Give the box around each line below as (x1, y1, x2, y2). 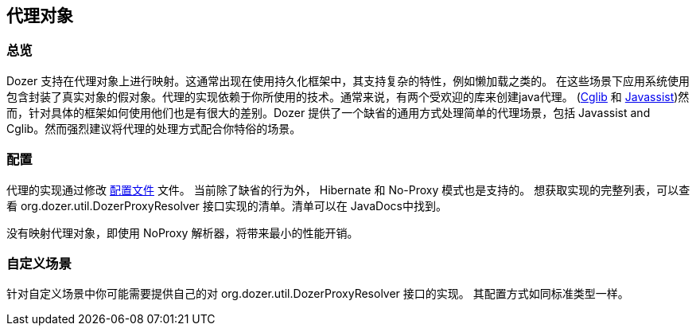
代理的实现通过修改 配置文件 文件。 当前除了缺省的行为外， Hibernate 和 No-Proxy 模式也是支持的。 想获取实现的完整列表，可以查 (6, 182, 690, 197)
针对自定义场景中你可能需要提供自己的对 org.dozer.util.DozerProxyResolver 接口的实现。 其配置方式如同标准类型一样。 (6, 287, 629, 301)
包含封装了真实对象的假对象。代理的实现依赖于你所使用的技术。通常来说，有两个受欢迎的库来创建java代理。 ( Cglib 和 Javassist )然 (6, 89, 690, 104)
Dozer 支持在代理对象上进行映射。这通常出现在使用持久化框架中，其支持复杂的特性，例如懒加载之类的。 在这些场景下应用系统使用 (6, 73, 690, 88)
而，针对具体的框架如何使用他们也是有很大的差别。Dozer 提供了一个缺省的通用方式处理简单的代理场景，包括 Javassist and (6, 105, 651, 119)
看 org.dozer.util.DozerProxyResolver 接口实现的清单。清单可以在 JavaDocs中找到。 (6, 198, 447, 213)
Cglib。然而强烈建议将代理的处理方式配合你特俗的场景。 (6, 121, 301, 135)
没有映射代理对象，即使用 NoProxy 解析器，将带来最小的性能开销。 (6, 225, 359, 240)
